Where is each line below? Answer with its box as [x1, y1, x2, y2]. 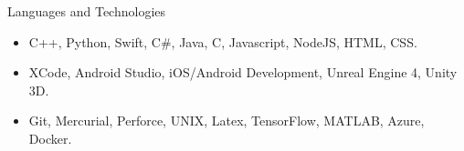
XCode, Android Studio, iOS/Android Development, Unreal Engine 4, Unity [28, 63, 458, 82]
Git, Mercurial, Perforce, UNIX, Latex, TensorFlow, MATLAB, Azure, [28, 111, 425, 130]
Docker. [28, 128, 72, 147]
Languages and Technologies [7, 2, 166, 20]
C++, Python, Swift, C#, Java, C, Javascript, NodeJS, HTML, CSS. [28, 32, 417, 51]
